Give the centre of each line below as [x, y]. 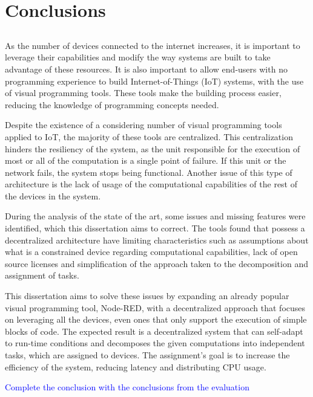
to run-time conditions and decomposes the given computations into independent [155, 343]
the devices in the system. [53, 195]
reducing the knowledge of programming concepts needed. [112, 104]
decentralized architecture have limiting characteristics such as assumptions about [157, 240]
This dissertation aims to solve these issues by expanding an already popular [147, 296]
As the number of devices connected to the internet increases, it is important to [153, 45]
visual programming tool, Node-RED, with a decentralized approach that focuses [155, 307]
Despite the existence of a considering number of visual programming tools [143, 125]
